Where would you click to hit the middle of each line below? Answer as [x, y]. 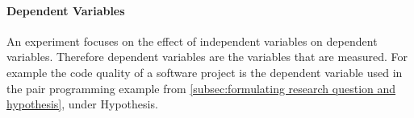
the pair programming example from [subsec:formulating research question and [201, 88]
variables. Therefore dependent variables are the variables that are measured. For [207, 57]
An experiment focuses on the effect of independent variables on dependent [192, 41]
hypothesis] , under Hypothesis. [82, 104]
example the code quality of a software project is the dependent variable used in [205, 72]
